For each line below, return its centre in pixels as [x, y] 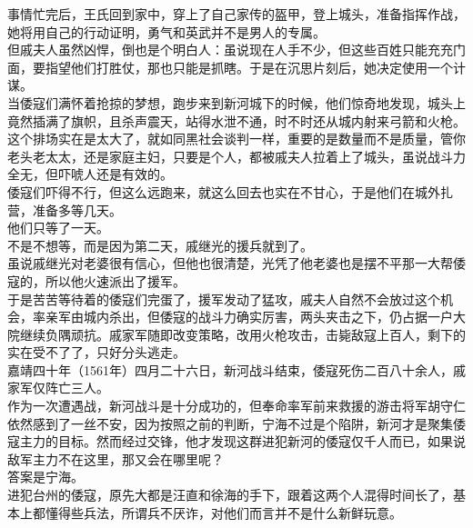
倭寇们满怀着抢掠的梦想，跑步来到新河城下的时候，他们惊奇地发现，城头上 [242, 102]
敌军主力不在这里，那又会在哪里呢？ [116, 458]
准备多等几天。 [77, 209]
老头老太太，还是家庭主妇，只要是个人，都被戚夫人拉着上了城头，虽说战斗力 [236, 156]
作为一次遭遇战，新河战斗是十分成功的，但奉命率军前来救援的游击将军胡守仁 [236, 406]
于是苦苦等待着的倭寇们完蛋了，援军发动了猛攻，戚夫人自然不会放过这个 [224, 299]
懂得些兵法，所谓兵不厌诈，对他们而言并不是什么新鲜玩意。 [223, 512]
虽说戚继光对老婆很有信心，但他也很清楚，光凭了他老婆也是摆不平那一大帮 [230, 263]
